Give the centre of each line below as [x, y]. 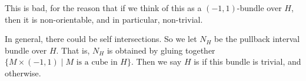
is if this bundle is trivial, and [247, 61]
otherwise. [23, 73]
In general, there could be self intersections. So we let [101, 39]
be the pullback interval [257, 39]
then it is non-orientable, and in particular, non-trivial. [104, 19]
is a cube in [97, 63]
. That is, [73, 50]
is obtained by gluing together [161, 50]
